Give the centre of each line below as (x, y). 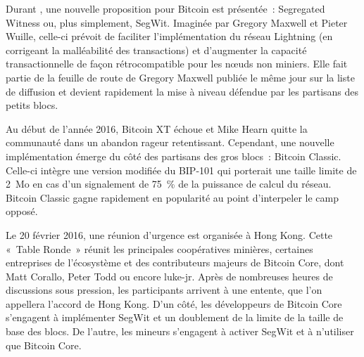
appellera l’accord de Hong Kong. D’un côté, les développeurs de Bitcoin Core (174, 303)
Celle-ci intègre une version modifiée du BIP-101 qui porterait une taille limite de (181, 170)
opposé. (22, 211)
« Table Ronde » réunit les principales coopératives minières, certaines (159, 248)
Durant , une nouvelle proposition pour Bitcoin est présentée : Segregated (165, 8)
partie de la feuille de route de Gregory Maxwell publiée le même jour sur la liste (180, 77)
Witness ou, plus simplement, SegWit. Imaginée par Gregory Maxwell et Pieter (177, 22)
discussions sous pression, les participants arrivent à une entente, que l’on (164, 290)
